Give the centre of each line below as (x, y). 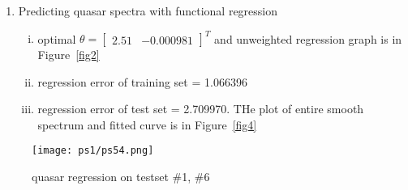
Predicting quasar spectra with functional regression (148, 11)
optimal (57, 38)
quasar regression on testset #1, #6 (121, 177)
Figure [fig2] (69, 55)
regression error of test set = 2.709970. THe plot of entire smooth (201, 109)
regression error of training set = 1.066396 (142, 81)
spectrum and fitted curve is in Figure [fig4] (147, 124)
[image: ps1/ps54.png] (93, 151)
